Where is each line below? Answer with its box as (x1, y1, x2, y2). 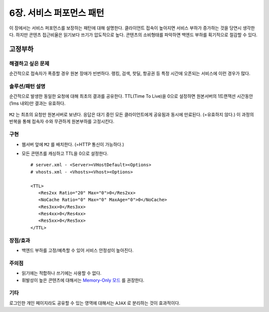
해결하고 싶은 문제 (9, 60, 50, 67)
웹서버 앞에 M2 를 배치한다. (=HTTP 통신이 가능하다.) (21, 141, 125, 147)
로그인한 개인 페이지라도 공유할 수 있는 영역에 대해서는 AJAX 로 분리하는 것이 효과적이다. (9, 300, 180, 306)
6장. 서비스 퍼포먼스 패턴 (9, 7, 105, 18)
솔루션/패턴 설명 (9, 83, 46, 90)
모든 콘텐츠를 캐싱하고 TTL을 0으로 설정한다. (21, 150, 109, 156)
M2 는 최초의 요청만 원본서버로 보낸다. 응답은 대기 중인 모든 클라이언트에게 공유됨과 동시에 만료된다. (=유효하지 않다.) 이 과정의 (9, 112, 254, 118)
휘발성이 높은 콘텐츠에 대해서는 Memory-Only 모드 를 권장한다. (21, 277, 144, 283)
